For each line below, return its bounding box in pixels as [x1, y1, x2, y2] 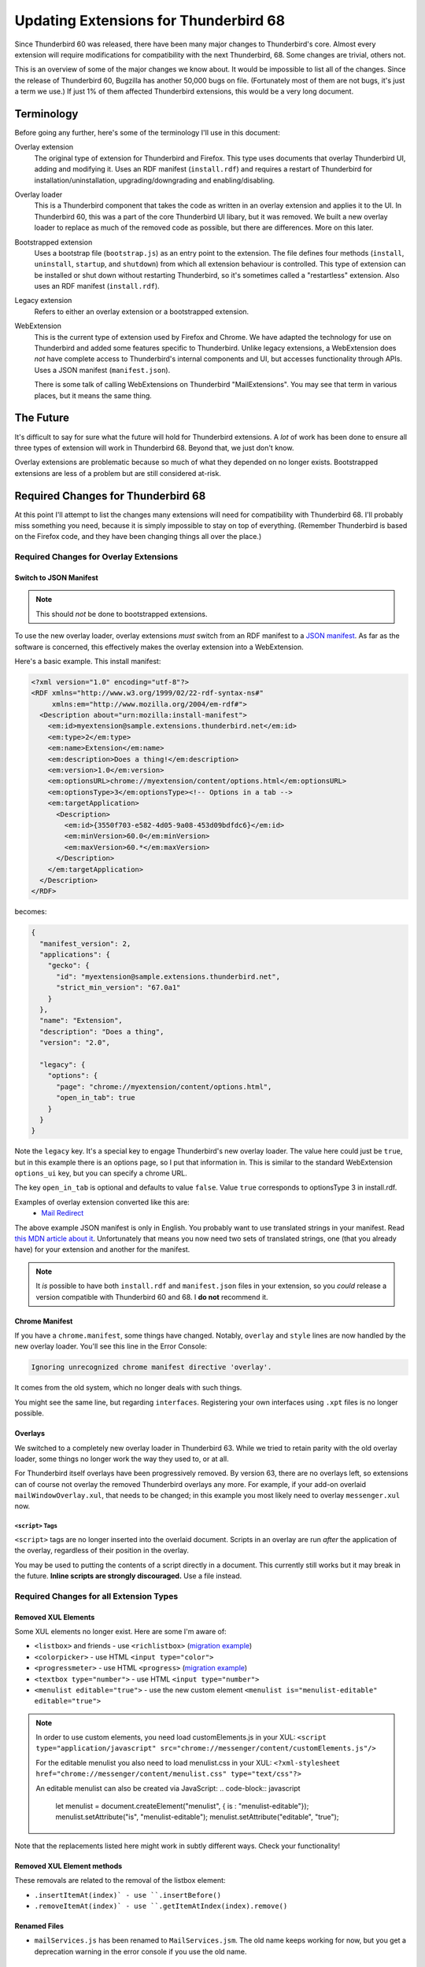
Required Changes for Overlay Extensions [14, 552, 179, 563]
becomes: [14, 907, 47, 917]
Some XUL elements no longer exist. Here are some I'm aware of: [14, 1626, 227, 1636]
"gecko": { [47, 961, 90, 970]
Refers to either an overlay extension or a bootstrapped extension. [34, 307, 249, 316]
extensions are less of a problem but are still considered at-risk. [14, 468, 222, 478]
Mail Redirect [41, 1209, 84, 1218]
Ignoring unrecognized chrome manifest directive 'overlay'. [31, 1363, 272, 1372]
